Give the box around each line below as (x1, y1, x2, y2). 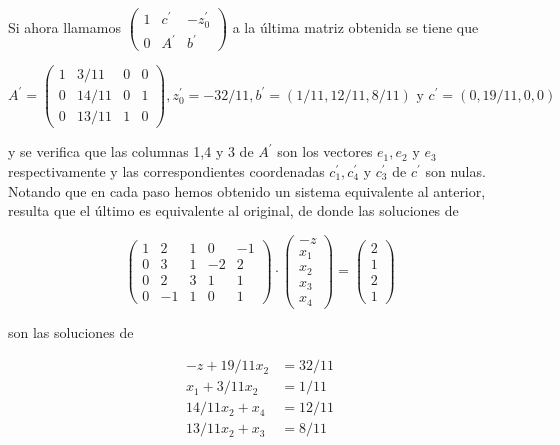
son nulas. (425, 160, 486, 181)
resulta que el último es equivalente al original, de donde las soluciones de (8, 200, 459, 221)
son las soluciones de (8, 321, 134, 342)
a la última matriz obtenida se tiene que (232, 17, 479, 38)
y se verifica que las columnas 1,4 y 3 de (8, 141, 254, 162)
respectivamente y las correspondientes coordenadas (8, 160, 325, 181)
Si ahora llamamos (8, 17, 121, 38)
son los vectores (277, 141, 373, 162)
